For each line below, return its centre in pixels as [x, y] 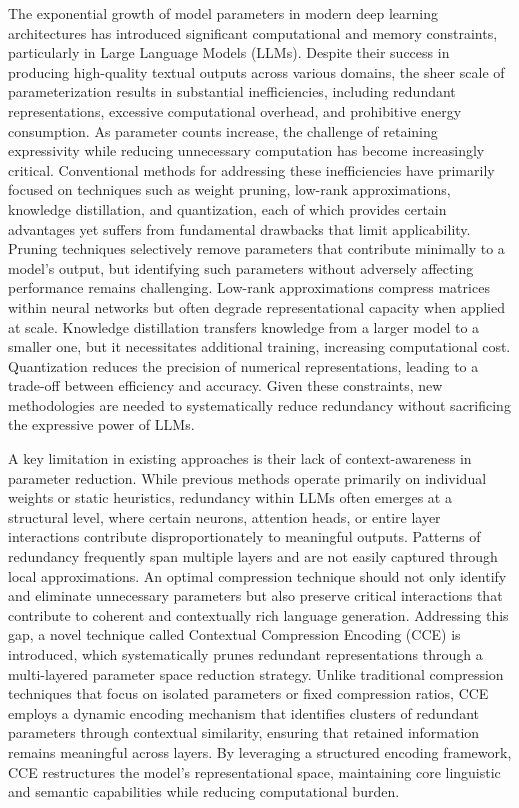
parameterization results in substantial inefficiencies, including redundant [232, 91]
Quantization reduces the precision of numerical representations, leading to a [243, 365]
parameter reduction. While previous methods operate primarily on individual [247, 477]
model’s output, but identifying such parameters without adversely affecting [241, 267]
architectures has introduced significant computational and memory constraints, [253, 32]
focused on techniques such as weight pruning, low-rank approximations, [229, 189]
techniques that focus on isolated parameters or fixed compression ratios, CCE [248, 693]
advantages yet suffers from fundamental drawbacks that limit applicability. [239, 228]
